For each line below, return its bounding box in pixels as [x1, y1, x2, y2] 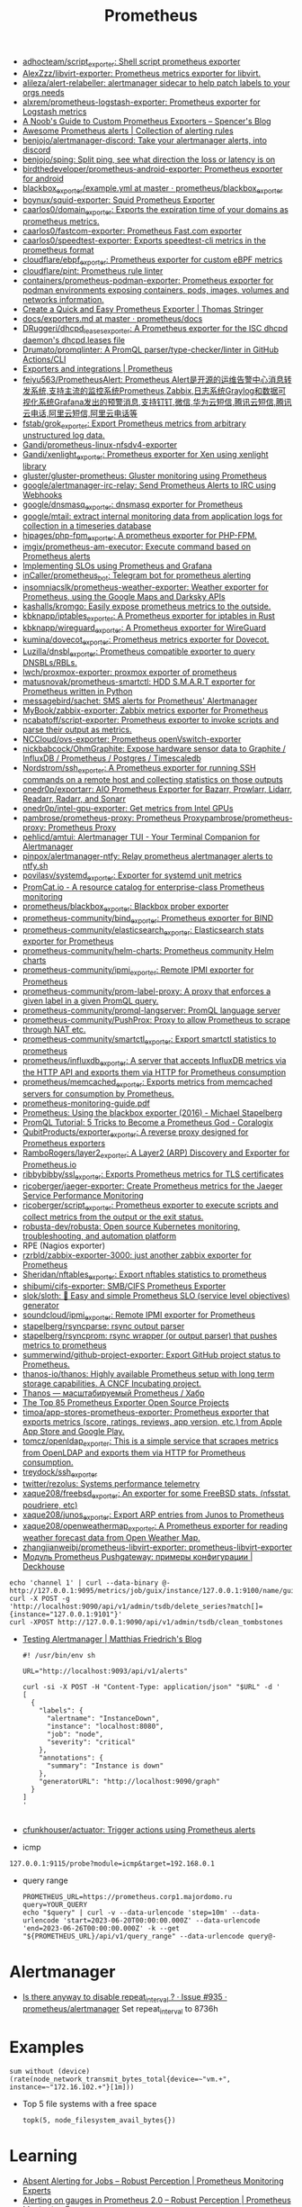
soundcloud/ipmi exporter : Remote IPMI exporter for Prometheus [22, 1309, 256, 1322]
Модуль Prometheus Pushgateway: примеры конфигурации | [22, 1551, 253, 1562]
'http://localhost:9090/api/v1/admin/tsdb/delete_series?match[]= [9, 1602, 263, 1612]
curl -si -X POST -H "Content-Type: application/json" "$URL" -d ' [22, 1683, 280, 1692]
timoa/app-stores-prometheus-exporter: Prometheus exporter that [22, 1407, 270, 1418]
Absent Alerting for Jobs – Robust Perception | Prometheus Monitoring [22, 2175, 284, 2186]
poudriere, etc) [22, 1499, 78, 1510]
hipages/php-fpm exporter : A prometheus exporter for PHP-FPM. [22, 529, 258, 543]
